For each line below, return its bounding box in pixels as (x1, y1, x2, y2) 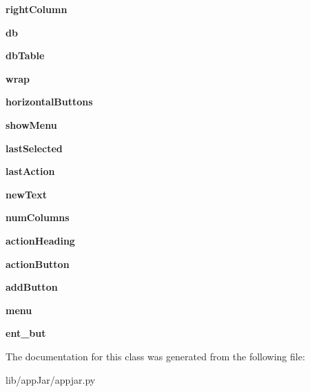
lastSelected (6, 141, 63, 155)
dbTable (6, 48, 45, 63)
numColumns (6, 210, 70, 225)
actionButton (6, 256, 70, 271)
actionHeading (6, 233, 75, 247)
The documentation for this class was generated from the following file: (6, 349, 305, 363)
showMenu (6, 117, 57, 132)
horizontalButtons (6, 94, 93, 109)
